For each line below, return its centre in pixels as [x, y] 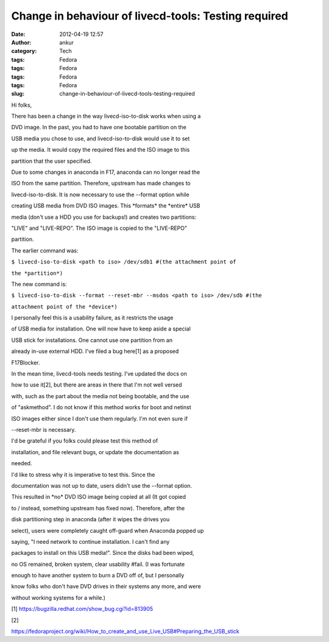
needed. [22, 463]
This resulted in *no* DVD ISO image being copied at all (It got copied [98, 497]
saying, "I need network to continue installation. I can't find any [90, 541]
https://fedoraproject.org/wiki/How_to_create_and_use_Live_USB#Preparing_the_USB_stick [126, 632]
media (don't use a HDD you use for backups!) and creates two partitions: [104, 217]
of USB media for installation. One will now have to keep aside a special [101, 329]
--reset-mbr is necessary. [44, 430]
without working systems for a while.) [58, 597]
